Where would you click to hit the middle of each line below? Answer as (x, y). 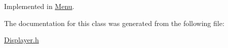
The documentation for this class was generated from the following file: (114, 23)
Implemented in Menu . (39, 6)
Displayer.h (22, 40)
